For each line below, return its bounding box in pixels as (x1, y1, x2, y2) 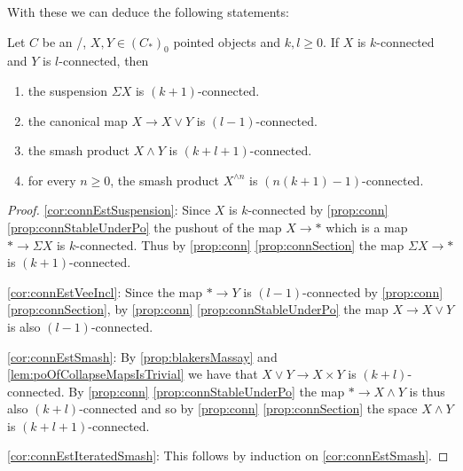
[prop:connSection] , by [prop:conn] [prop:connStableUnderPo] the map (7, 300, 388, 318)
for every (27, 170, 76, 189)
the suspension (27, 81, 108, 99)
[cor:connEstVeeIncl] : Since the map (7, 282, 203, 301)
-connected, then (59, 51, 149, 70)
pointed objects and (173, 32, 281, 51)
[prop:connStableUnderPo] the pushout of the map (7, 217, 282, 236)
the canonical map (27, 111, 128, 130)
